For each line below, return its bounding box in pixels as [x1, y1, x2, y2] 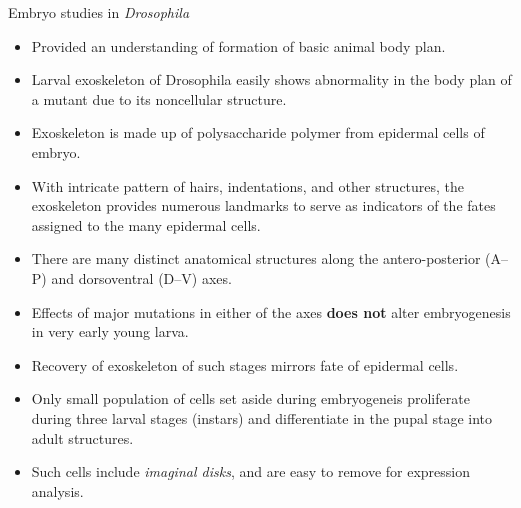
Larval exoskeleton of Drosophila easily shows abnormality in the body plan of [31, 69, 512, 90]
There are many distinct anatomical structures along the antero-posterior [31, 248, 481, 269]
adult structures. [31, 427, 134, 448]
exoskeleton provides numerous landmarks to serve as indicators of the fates [31, 195, 496, 216]
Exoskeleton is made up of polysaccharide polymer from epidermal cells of [31, 122, 485, 143]
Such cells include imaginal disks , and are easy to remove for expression [31, 461, 471, 482]
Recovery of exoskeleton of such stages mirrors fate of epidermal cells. [31, 354, 459, 375]
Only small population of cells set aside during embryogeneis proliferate [31, 388, 470, 409]
